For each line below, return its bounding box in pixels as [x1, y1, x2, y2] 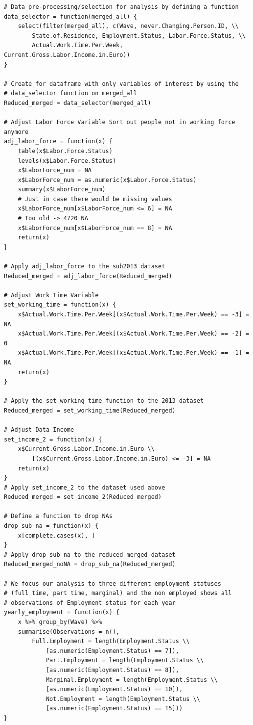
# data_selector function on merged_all [4, 90, 138, 97]
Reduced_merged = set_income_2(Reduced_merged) [4, 493, 162, 501]
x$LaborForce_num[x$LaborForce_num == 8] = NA [18, 224, 172, 232]
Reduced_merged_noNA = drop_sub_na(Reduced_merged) [4, 561, 176, 568]
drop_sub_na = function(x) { [4, 522, 99, 530]
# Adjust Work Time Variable [4, 291, 99, 299]
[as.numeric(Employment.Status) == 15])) [46, 705, 183, 712]
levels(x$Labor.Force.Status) [18, 157, 116, 164]
